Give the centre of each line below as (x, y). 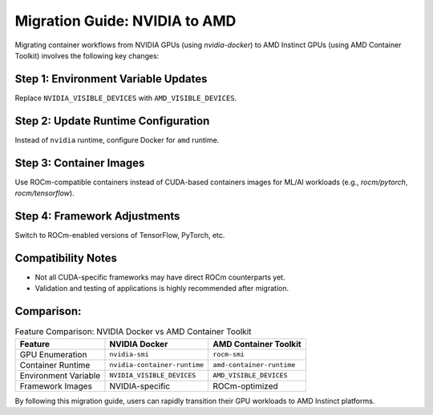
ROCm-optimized (245, 386)
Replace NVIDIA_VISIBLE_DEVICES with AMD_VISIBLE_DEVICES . (126, 98)
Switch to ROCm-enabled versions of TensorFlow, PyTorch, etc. (120, 235)
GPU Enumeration (53, 354)
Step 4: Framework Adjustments (97, 216)
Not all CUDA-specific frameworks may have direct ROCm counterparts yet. (160, 277)
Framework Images (56, 386)
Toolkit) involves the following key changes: (87, 55)
